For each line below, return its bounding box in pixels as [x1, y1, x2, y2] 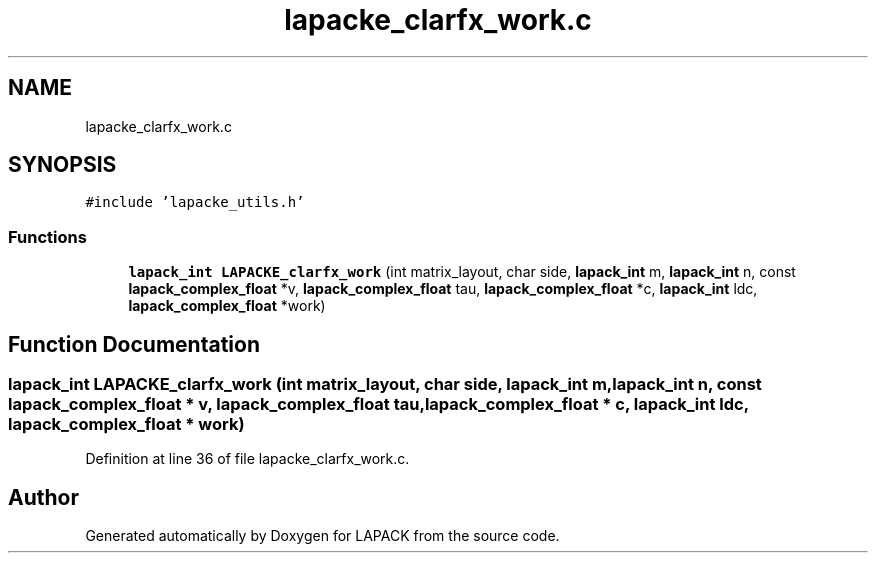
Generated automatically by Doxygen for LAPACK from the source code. [85, 527, 560, 545]
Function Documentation [8, 331, 260, 357]
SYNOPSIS [8, 152, 117, 178]
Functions [8, 226, 87, 247]
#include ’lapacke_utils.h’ [85, 194, 305, 211]
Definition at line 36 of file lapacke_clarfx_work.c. [85, 450, 410, 468]
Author [8, 484, 79, 510]
